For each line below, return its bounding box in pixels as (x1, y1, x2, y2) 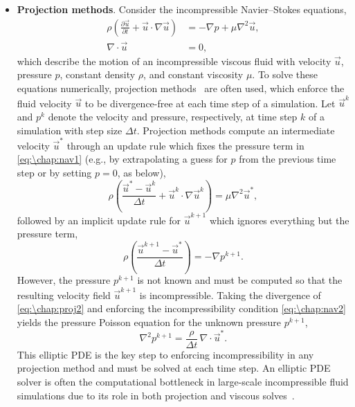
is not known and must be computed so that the (137, 273, 343, 287)
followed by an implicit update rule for (17, 212, 181, 227)
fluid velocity (17, 96, 72, 110)
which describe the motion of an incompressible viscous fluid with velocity (17, 53, 331, 68)
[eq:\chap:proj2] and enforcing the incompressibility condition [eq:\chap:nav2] (17, 301, 346, 316)
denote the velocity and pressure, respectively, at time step (48, 109, 298, 123)
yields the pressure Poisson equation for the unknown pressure (17, 314, 282, 329)
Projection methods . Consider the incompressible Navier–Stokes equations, (17, 2, 347, 16)
